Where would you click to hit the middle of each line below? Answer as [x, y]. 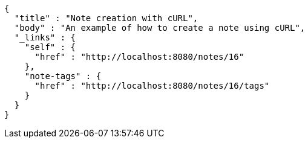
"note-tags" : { [63, 76]
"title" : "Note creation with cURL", [106, 18]
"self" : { [50, 47]
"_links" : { [45, 37]
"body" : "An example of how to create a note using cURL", [160, 28]
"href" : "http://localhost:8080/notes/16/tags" [152, 86]
